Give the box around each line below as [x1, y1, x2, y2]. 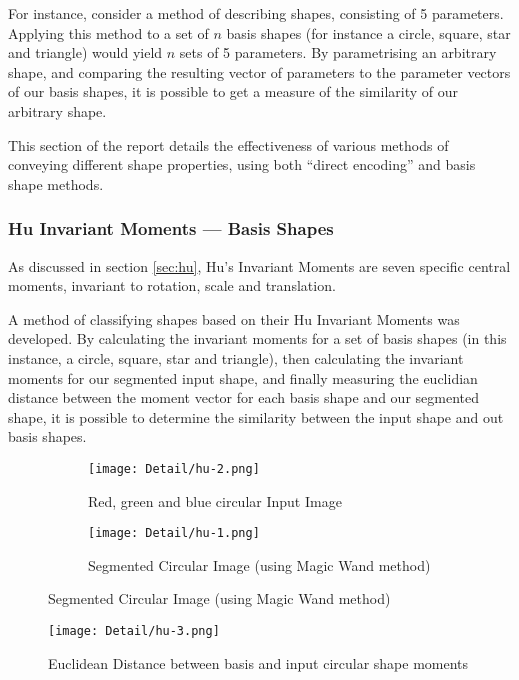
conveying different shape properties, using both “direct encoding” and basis [8, 154, 476, 175]
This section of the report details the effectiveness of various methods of [8, 134, 449, 155]
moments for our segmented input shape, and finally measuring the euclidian [8, 367, 478, 388]
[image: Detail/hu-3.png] [48, 624, 220, 638]
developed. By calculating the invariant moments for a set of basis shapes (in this [8, 328, 507, 349]
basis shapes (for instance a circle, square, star [226, 22, 511, 43]
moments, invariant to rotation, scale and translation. [8, 275, 336, 296]
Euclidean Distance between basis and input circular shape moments [48, 652, 469, 673]
